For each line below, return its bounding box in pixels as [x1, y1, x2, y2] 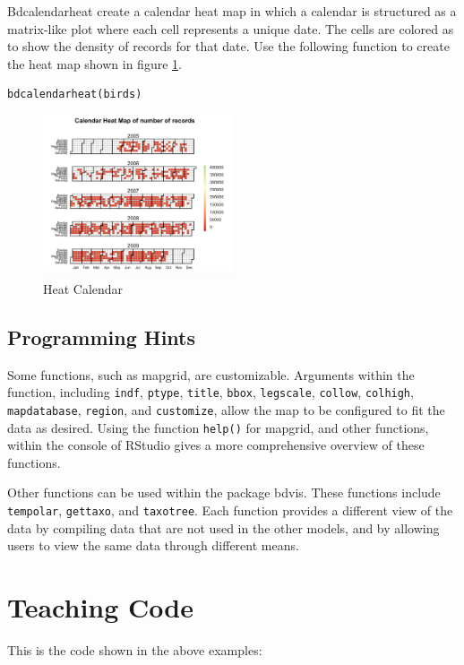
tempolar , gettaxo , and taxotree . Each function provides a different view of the [7, 500, 453, 519]
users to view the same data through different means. [7, 536, 299, 555]
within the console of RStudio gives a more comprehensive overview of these [7, 436, 425, 454]
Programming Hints [7, 323, 196, 350]
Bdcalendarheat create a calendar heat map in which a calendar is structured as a [7, 2, 457, 20]
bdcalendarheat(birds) [7, 88, 142, 101]
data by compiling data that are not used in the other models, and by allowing [7, 518, 440, 537]
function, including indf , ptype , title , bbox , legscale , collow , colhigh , [7, 383, 414, 402]
